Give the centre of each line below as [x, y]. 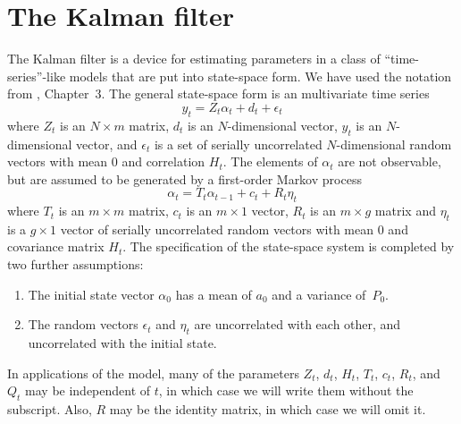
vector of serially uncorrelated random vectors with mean [217, 229]
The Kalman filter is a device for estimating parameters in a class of [194, 59]
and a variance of [319, 294]
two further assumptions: [75, 264]
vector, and [107, 144]
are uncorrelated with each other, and [298, 324]
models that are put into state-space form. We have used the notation [260, 76]
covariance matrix [56, 246]
